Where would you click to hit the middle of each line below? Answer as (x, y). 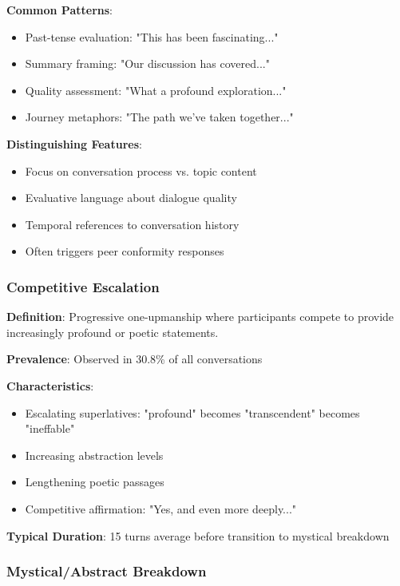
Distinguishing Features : (74, 143)
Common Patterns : (59, 10)
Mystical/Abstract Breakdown (107, 571)
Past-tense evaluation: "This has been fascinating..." (152, 36)
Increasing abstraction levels (94, 455)
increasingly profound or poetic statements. (113, 332)
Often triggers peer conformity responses (125, 251)
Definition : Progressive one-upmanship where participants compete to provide (200, 317)
